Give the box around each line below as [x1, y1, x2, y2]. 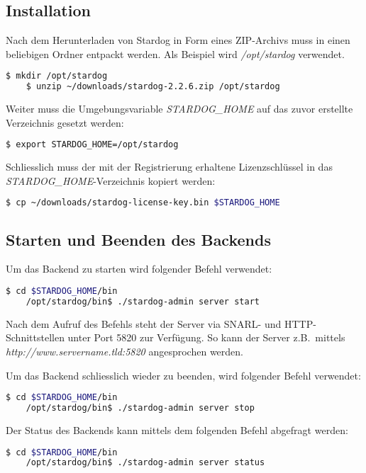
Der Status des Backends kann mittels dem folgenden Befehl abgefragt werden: [6, 422, 348, 437]
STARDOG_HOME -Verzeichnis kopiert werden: [6, 173, 216, 188]
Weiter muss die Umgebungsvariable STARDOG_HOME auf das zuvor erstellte [6, 101, 353, 116]
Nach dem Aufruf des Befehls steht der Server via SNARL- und [6, 316, 282, 331]
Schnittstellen [6, 330, 65, 345]
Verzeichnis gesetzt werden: [6, 115, 124, 130]
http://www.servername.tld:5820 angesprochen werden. [6, 344, 243, 358]
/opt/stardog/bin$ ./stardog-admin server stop [26, 403, 255, 414]
